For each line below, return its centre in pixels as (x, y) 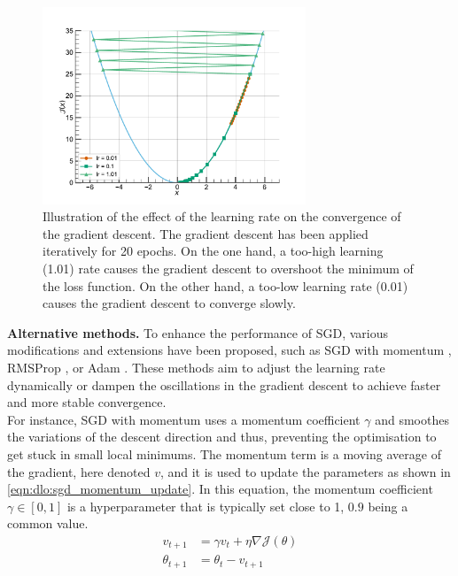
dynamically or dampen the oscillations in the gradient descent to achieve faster (224, 384)
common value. (48, 523)
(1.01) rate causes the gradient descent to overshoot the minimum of (228, 268)
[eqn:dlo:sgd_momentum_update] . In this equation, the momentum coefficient (220, 489)
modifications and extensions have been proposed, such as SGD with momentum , (229, 350)
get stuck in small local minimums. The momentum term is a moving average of (224, 453)
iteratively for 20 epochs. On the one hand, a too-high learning (213, 251)
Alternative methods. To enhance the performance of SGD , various (198, 332)
